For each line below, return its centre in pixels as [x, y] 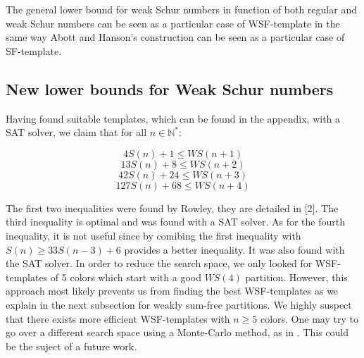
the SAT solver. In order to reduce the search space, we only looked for [159, 263]
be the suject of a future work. [71, 346]
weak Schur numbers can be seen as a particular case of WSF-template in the [173, 23]
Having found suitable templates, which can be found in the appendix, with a [173, 118]
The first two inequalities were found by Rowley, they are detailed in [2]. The [172, 208]
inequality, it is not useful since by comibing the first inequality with [153, 235]
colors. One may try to [309, 318]
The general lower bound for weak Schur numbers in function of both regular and [181, 9]
